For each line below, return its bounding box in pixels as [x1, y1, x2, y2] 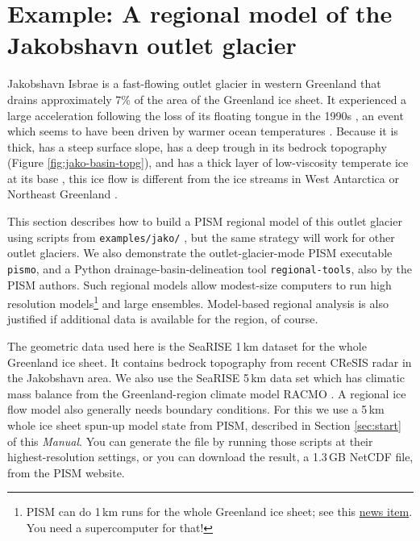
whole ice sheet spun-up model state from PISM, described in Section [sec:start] [7, 416, 401, 433]
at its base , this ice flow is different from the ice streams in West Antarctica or [7, 169, 399, 186]
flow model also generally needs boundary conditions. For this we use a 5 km [7, 401, 385, 418]
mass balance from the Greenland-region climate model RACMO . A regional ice [7, 385, 406, 402]
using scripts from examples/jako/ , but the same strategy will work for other [7, 228, 395, 245]
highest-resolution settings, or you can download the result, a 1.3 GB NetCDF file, [7, 448, 414, 465]
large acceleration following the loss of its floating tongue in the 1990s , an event [7, 106, 404, 123]
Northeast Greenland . [7, 185, 118, 202]
